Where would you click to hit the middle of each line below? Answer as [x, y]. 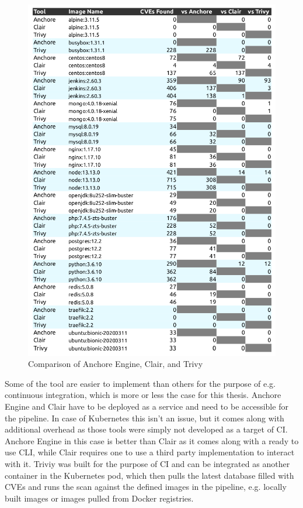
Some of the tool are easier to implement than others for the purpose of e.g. [140, 383]
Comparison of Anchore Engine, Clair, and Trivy [116, 364]
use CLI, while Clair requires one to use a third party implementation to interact [150, 452]
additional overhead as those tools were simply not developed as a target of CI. [146, 429]
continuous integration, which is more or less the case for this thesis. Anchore [143, 395]
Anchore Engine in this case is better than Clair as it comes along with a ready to [152, 440]
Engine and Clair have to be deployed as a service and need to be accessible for [147, 406]
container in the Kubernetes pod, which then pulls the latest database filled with [149, 475]
